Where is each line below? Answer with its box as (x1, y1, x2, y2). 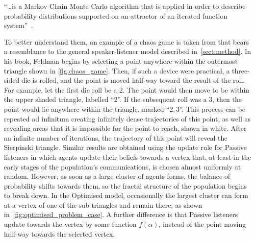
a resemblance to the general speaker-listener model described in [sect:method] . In (4, 46, 251, 56)
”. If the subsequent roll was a (117, 94, 207, 104)
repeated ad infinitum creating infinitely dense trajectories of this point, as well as (4, 113, 251, 123)
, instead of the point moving (158, 219, 246, 229)
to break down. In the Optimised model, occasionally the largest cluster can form (4, 190, 248, 200)
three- (232, 65, 250, 75)
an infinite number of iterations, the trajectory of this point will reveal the (4, 132, 228, 143)
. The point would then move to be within (123, 84, 250, 95)
